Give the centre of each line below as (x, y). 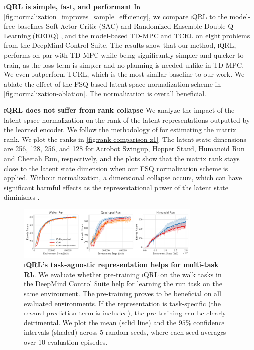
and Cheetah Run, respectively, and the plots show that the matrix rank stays (122, 158)
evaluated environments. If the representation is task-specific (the (122, 303)
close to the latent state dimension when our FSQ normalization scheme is (116, 168)
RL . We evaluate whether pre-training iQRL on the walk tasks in (123, 274)
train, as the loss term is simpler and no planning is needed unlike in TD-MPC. (124, 64)
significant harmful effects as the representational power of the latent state (116, 187)
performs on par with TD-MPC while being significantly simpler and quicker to (124, 54)
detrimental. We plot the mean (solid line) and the (100, 322)
